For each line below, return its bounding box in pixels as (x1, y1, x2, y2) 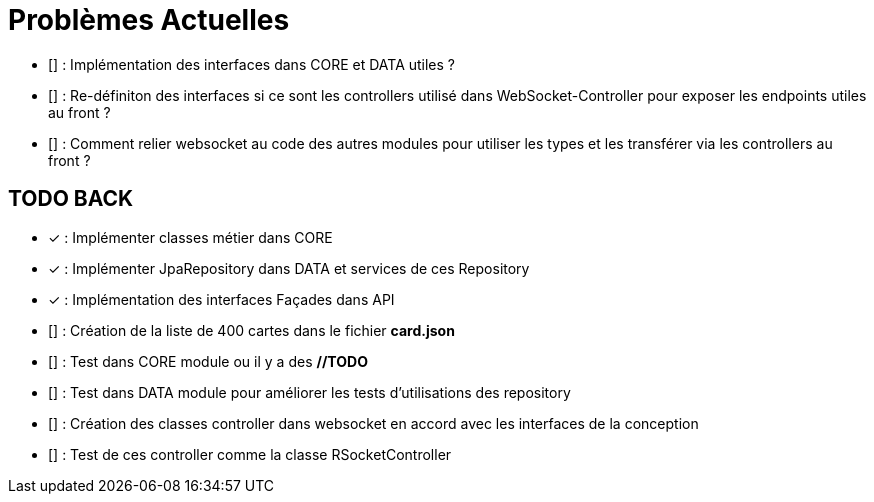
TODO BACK (8, 186, 134, 212)
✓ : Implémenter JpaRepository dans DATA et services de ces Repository (48, 259, 530, 277)
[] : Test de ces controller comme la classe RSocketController (48, 445, 452, 463)
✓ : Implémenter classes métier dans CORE (48, 228, 333, 246)
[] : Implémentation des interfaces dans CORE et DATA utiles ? (48, 55, 456, 73)
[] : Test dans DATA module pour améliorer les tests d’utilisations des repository (48, 383, 571, 401)
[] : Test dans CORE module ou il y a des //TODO (48, 352, 368, 370)
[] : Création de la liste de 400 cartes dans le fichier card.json (48, 321, 455, 339)
